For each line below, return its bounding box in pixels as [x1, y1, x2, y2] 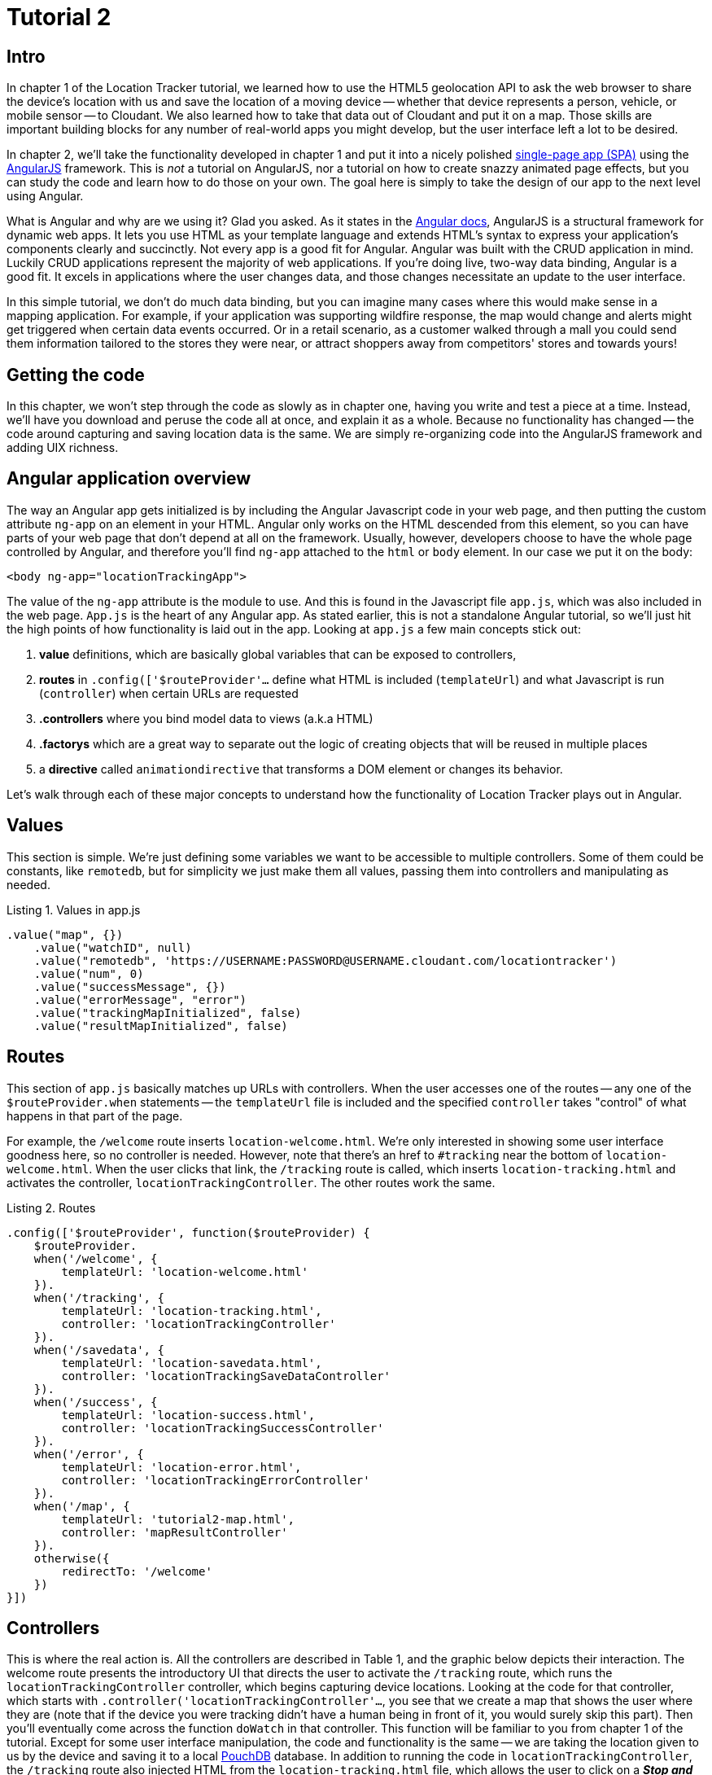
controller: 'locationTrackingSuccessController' [61, 1421, 384, 1435]
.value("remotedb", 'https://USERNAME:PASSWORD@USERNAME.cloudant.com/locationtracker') [33, 953, 618, 967]
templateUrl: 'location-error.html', [61, 1460, 302, 1474]
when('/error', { [33, 1447, 144, 1461]
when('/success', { [33, 1395, 158, 1409]
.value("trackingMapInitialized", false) [33, 1006, 302, 1019]
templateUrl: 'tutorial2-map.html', [61, 1512, 295, 1526]
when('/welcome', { [33, 1251, 158, 1265]
